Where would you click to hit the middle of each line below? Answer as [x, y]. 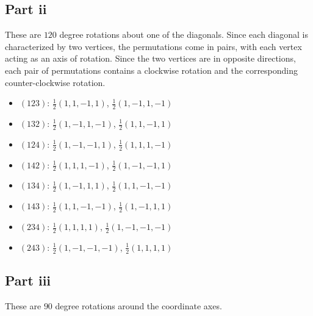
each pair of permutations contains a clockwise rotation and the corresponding [152, 70]
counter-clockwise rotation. [55, 82]
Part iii [28, 280]
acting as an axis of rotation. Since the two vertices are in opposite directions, [150, 58]
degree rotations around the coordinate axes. [139, 306]
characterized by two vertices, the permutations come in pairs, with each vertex [153, 46]
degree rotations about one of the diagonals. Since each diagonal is [184, 34]
